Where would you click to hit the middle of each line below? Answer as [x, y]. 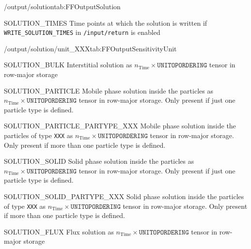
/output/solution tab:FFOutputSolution [62, 6]
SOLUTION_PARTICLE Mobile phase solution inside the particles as [109, 90]
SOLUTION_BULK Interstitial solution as [68, 65]
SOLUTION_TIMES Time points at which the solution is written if [106, 23]
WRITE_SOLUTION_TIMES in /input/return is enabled [82, 32]
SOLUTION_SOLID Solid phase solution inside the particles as [99, 161]
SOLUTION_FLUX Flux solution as [59, 231]
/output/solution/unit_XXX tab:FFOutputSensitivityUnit [90, 48]
